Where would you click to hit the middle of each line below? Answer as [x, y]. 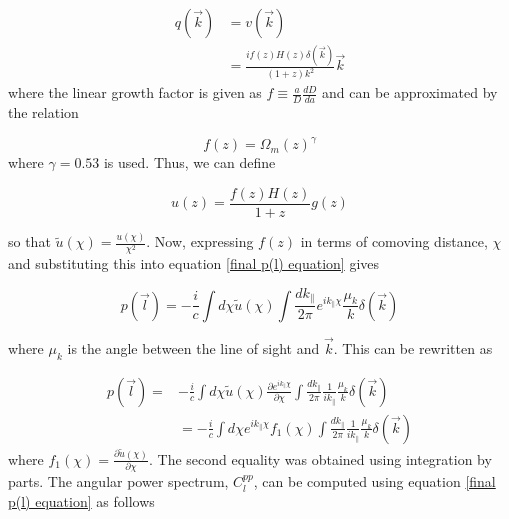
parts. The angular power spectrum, [118, 481]
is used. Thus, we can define [189, 162]
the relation [43, 112]
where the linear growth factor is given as [135, 92]
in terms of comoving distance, [394, 241]
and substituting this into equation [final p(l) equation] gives [194, 263]
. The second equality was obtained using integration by [320, 458]
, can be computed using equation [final [374, 481]
